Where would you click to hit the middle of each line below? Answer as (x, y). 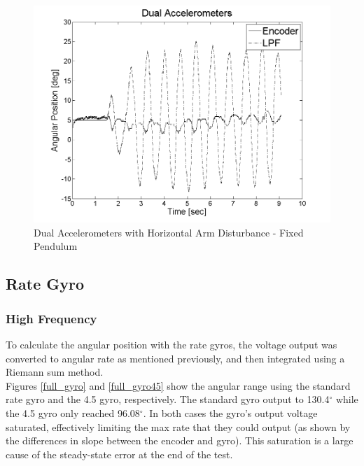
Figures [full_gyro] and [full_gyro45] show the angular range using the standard (178, 385)
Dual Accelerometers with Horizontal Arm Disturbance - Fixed (169, 232)
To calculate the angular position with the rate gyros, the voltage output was (171, 345)
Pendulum (56, 246)
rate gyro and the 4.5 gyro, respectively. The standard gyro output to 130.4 (168, 399)
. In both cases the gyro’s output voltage (230, 413)
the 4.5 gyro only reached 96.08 (73, 413)
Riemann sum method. (55, 372)
